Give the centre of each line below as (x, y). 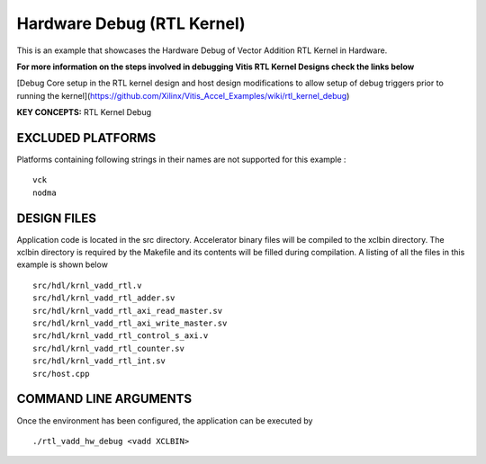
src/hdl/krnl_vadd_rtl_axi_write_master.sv (130, 323)
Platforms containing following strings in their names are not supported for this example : (181, 160)
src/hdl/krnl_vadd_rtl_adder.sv (104, 298)
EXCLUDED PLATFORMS (86, 138)
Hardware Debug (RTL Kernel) (131, 23)
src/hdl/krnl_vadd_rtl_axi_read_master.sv (128, 311)
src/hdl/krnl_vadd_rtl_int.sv (99, 361)
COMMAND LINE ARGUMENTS (104, 399)
